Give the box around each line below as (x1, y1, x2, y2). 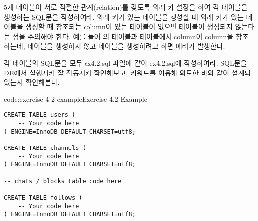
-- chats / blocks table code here (4, 177, 122, 185)
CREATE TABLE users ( (4, 111, 76, 119)
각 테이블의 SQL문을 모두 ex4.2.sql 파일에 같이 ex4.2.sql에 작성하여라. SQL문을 (4, 57, 247, 68)
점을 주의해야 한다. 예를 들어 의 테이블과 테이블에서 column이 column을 (12, 31, 234, 41)
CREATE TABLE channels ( (4, 144, 86, 151)
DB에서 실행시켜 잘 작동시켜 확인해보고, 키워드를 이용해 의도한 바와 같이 (4, 67, 229, 77)
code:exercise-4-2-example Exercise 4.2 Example (4, 93, 147, 104)
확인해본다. (25, 77, 60, 87)
